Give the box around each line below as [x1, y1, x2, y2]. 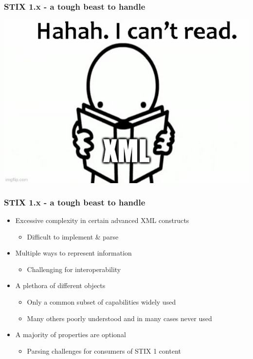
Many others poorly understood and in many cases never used [27, 313, 212, 323]
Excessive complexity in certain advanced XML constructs [15, 215, 189, 225]
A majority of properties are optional [15, 329, 126, 340]
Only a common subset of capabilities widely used [27, 297, 176, 307]
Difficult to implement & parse [27, 231, 119, 241]
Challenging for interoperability [27, 264, 121, 274]
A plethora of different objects [15, 280, 106, 291]
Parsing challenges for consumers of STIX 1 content [27, 345, 181, 356]
